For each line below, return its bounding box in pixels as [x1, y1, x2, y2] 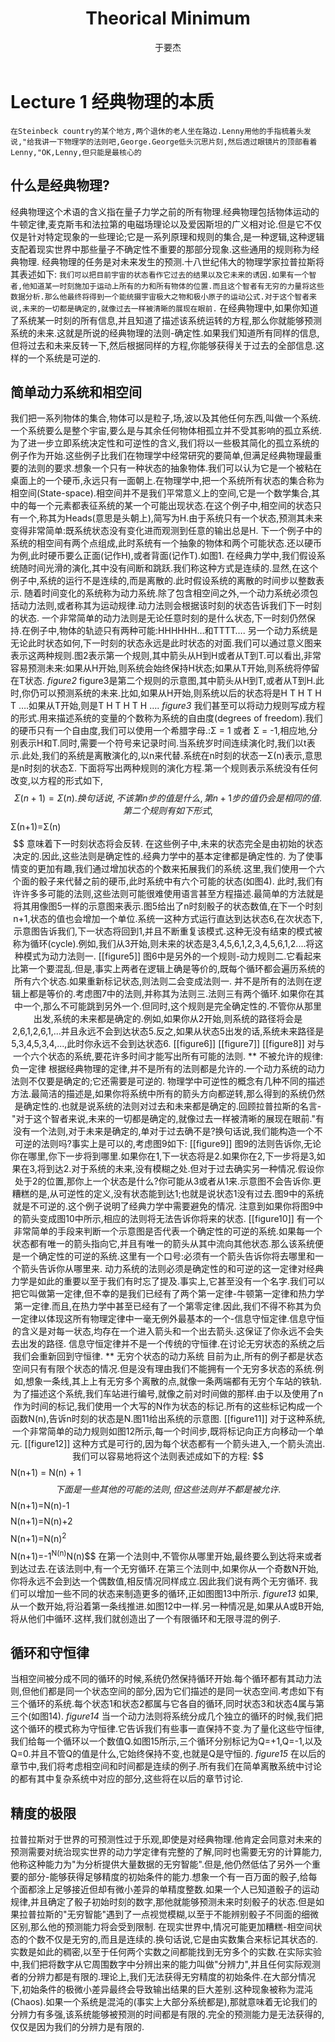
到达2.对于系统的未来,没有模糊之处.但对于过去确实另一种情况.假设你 [45, 1163, 325, 1175]
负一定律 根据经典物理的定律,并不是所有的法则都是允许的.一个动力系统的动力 [10, 1063, 325, 1075]
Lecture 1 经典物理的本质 [10, 90, 215, 113]
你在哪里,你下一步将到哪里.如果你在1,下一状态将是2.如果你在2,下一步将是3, [10, 1150, 317, 1162]
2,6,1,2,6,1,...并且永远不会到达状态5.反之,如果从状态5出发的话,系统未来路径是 [11, 1025, 325, 1037]
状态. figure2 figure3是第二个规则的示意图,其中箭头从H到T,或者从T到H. [24, 675, 316, 687]
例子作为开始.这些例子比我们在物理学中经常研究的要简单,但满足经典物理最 [10, 450, 314, 462]
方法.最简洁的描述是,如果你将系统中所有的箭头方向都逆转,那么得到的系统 [10, 1088, 308, 1100]
